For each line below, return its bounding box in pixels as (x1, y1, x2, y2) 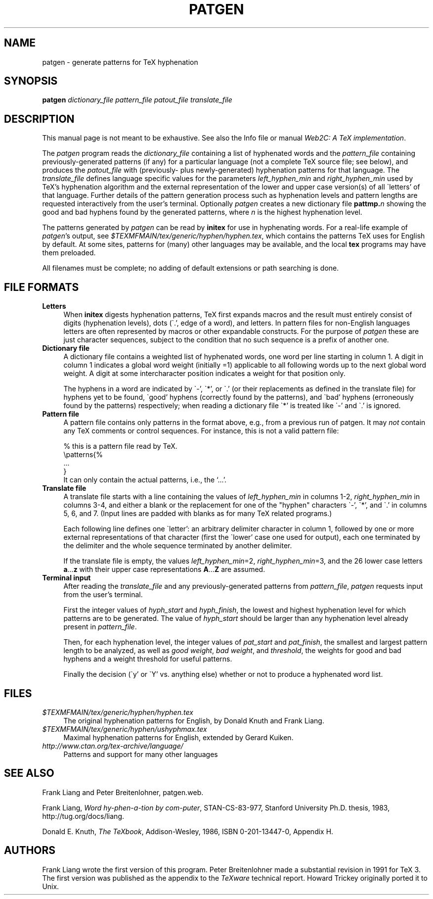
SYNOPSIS (4, 75, 58, 88)
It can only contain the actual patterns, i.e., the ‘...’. (63, 475, 227, 484)
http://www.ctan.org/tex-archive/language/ (42, 741, 183, 750)
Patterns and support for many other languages (63, 750, 218, 758)
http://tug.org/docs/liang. (42, 811, 124, 820)
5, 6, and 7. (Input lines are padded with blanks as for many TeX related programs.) (63, 509, 332, 518)
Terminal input (42, 573, 91, 582)
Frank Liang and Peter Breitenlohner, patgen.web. (42, 788, 204, 797)
